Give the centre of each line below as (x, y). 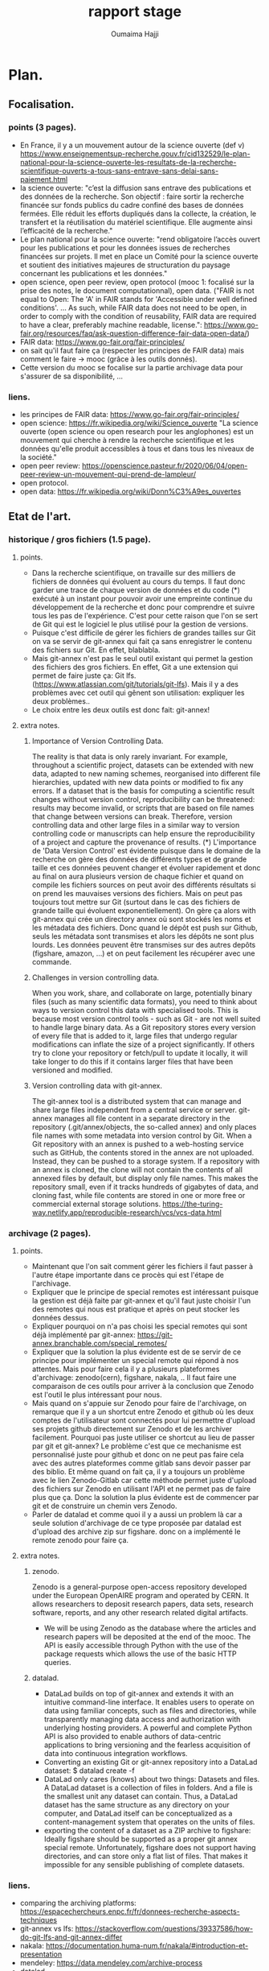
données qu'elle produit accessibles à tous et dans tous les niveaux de (137, 448)
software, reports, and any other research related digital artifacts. (140, 1612)
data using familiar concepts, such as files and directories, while (150, 1710)
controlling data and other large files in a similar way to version (136, 824)
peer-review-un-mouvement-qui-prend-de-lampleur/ (108, 474)
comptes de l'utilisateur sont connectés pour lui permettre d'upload (143, 1420)
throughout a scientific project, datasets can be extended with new (143, 765)
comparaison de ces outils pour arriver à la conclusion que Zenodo (143, 1386)
